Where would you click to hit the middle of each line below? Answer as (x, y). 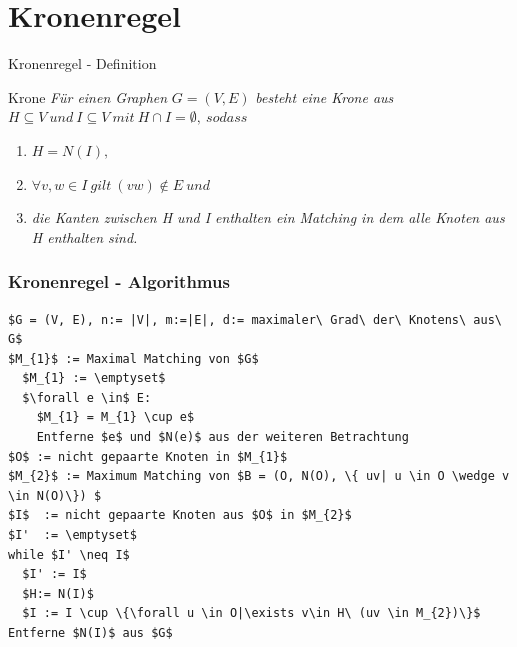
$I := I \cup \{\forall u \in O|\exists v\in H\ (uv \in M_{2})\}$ (251, 613)
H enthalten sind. (84, 236)
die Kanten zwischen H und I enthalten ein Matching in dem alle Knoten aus (268, 217)
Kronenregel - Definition (82, 63)
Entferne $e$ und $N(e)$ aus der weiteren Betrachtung (222, 437)
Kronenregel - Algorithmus (119, 281)
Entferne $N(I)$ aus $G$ (90, 633)
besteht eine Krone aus (324, 96)
